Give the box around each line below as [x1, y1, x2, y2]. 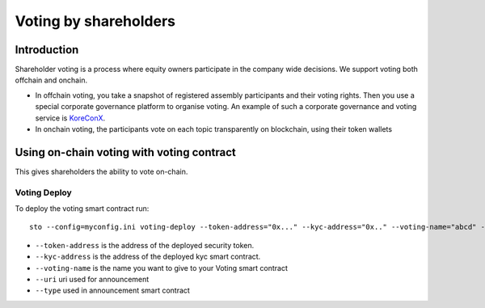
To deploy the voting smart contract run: [15, 204, 150, 213]
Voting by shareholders [15, 12, 175, 30]
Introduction [15, 43, 79, 57]
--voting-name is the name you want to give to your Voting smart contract [35, 263, 289, 272]
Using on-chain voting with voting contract [15, 146, 236, 159]
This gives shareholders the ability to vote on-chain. [15, 167, 188, 176]
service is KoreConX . [35, 113, 106, 123]
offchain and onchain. [15, 75, 88, 85]
